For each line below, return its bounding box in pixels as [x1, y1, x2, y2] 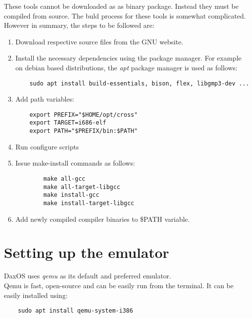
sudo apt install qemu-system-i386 [18, 307, 133, 315]
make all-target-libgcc [43, 183, 120, 191]
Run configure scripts [15, 141, 79, 151]
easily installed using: [4, 290, 68, 300]
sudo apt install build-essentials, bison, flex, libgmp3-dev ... [29, 80, 250, 87]
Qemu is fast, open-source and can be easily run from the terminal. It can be [4, 280, 234, 290]
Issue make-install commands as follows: [15, 158, 135, 168]
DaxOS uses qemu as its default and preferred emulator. [4, 271, 172, 281]
